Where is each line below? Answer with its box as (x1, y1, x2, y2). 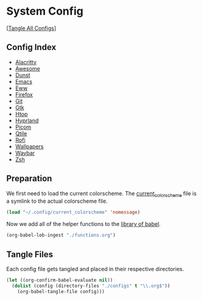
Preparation (6, 173, 52, 184)
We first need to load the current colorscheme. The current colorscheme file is (6, 189, 197, 198)
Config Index (6, 42, 57, 53)
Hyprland (15, 117, 39, 124)
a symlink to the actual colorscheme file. (6, 197, 108, 205)
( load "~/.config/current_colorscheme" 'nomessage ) (6, 209, 140, 216)
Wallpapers (15, 142, 44, 150)
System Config (6, 4, 84, 18)
